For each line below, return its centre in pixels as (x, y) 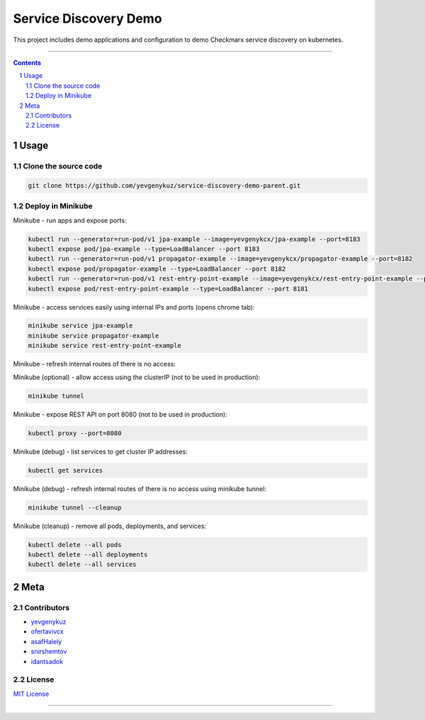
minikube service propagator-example (93, 336)
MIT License (31, 694)
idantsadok (47, 661)
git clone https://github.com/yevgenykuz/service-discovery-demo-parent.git (164, 185)
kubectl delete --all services (83, 564)
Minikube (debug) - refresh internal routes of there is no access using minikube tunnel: (140, 488)
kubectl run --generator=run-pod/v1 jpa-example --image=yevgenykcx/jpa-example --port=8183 (194, 239)
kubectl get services (66, 470)
